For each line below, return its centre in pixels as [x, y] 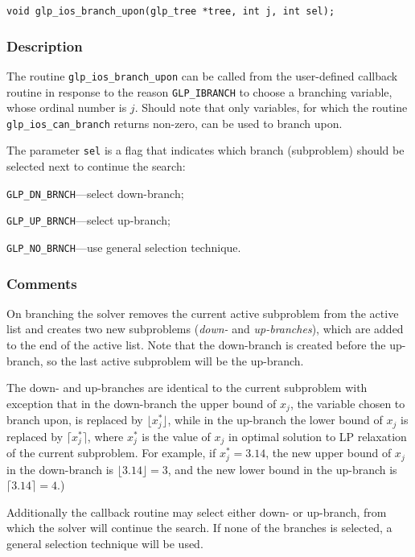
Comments [42, 283]
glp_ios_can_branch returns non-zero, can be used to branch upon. [175, 123]
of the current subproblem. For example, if [111, 453]
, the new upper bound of [329, 453]
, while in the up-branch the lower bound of [275, 420]
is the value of [176, 436]
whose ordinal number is [67, 107]
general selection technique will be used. [105, 544]
